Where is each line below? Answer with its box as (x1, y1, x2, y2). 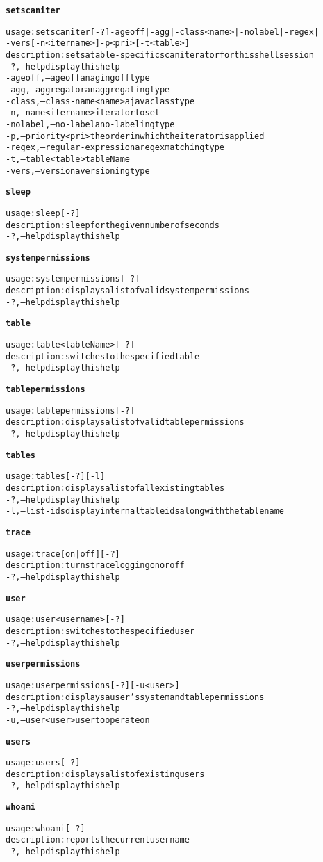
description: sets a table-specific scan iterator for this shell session (6, 49, 314, 60)
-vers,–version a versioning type (6, 165, 150, 176)
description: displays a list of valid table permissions (6, 417, 245, 428)
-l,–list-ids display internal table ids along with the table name (6, 506, 284, 517)
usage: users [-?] (6, 758, 81, 768)
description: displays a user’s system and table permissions (6, 692, 265, 702)
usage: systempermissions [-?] (6, 274, 140, 284)
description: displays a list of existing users (6, 769, 205, 779)
